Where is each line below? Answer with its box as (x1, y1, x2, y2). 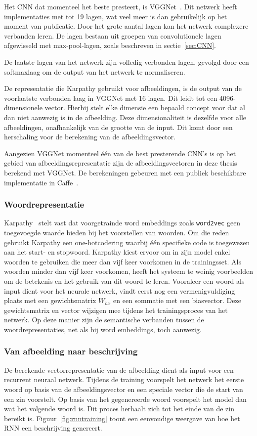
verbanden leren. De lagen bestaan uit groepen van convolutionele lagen (4, 30, 221, 41)
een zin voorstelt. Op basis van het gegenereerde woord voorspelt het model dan (4, 393, 247, 404)
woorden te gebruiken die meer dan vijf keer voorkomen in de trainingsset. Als (4, 256, 241, 266)
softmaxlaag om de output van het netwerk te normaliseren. (4, 66, 185, 77)
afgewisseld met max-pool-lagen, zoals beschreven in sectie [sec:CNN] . (4, 40, 216, 50)
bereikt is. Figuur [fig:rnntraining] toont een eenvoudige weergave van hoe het (4, 413, 240, 423)
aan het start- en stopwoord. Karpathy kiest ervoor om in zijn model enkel (4, 247, 230, 257)
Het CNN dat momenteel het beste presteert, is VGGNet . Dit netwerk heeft (4, 1, 237, 11)
